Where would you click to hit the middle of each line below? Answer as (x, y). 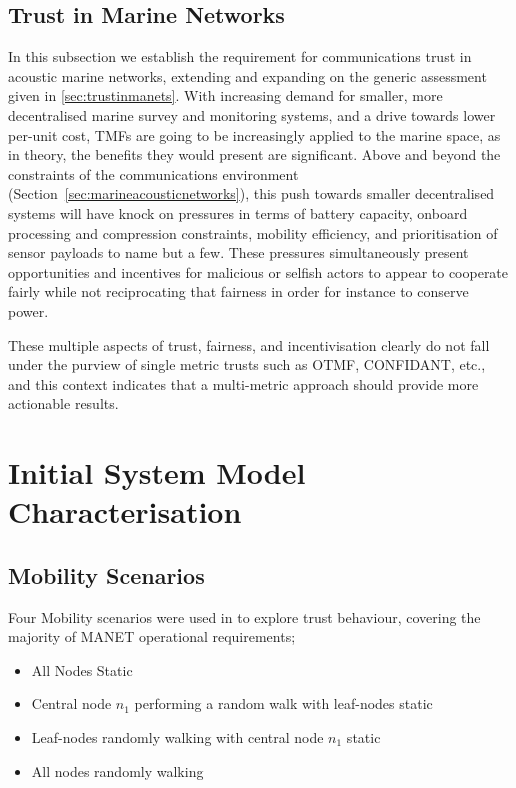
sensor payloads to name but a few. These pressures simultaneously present (238, 252)
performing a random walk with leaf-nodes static (283, 703)
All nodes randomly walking (117, 770)
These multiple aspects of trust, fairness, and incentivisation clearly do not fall (249, 344)
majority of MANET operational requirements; (152, 636)
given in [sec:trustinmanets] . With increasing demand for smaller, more (225, 95)
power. (28, 310)
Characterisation (125, 511)
